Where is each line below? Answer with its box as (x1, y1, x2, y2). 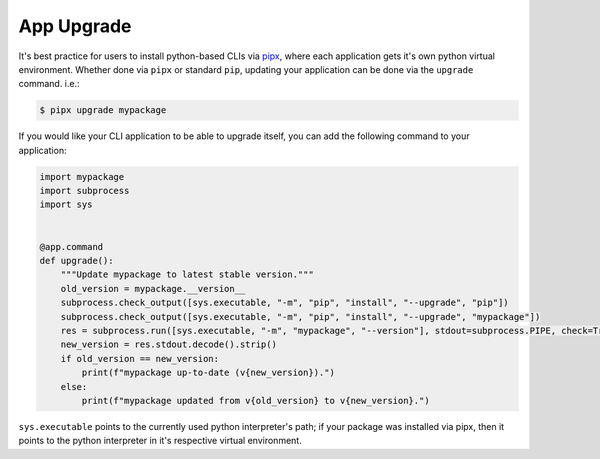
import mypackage (39, 171, 125, 182)
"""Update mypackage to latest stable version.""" (60, 269, 314, 280)
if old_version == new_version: (60, 353, 220, 364)
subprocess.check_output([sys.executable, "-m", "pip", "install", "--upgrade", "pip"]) (60, 297, 509, 309)
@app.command (39, 241, 104, 252)
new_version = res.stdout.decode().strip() (60, 339, 277, 350)
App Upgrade (18, 15, 132, 37)
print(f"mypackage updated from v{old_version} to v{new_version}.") (81, 395, 430, 406)
